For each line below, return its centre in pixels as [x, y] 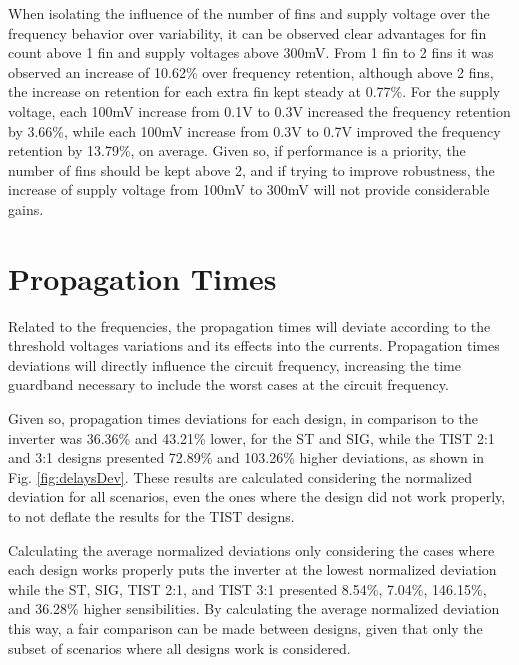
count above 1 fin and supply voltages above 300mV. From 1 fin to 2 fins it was [251, 52]
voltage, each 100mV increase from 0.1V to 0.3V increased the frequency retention [259, 110]
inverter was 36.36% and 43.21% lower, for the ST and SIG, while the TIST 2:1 [251, 437]
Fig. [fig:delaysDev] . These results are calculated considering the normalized [240, 476]
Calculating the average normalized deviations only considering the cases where [251, 549]
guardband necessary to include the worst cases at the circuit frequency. [228, 384]
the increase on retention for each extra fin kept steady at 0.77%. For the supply [254, 91]
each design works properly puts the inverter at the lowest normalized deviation [252, 569]
